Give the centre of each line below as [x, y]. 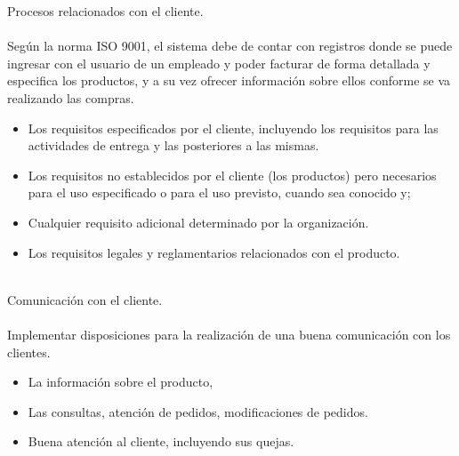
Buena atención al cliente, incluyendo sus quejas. [161, 441]
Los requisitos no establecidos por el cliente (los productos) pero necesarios [232, 175]
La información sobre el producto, [121, 382]
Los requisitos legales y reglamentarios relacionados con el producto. [214, 252]
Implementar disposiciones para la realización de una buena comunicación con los [229, 334]
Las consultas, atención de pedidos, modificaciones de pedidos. [198, 411]
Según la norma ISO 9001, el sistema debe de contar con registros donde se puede [230, 46]
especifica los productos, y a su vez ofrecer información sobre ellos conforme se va [229, 80]
